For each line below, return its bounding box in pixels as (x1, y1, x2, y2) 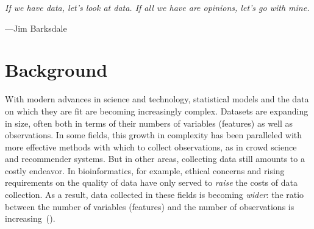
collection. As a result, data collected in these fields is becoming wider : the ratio (5, 188, 304, 201)
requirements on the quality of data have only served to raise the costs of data (5, 176, 298, 189)
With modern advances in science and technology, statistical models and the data (5, 93, 309, 105)
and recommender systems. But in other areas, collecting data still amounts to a (5, 152, 305, 165)
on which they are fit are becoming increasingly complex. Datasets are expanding (5, 104, 309, 117)
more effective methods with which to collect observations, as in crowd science (5, 140, 297, 153)
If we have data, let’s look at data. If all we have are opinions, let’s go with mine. (5, 1, 310, 13)
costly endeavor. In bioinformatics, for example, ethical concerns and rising (5, 164, 285, 177)
